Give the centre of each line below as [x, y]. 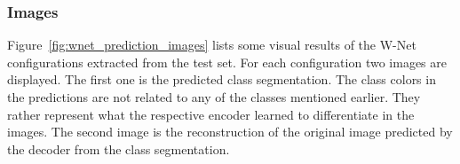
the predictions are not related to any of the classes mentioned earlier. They [214, 97]
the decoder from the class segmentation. [119, 148]
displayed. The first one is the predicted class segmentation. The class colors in [222, 79]
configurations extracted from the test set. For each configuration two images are [227, 62]
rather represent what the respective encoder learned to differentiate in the [211, 114]
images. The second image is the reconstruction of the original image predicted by [230, 132]
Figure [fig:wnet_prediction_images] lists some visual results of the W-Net [212, 45]
